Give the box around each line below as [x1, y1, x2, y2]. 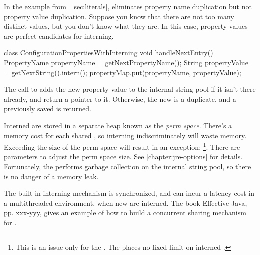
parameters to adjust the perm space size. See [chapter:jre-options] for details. [4, 151, 243, 162]
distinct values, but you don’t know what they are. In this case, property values [4, 21, 248, 31]
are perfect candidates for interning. [4, 30, 114, 41]
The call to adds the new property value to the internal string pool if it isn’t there [4, 84, 256, 94]
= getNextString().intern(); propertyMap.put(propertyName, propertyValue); [4, 67, 241, 77]
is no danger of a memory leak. [4, 171, 99, 181]
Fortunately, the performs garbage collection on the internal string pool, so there [4, 161, 251, 171]
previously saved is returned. [4, 103, 91, 114]
